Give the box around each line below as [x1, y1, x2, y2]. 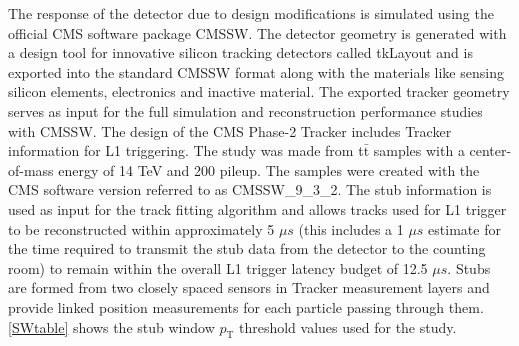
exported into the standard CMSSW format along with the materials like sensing [8, 61, 504, 82]
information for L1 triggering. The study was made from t [8, 140, 364, 161]
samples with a [373, 140, 465, 161]
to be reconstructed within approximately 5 [8, 218, 275, 239]
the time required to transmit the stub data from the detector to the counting [8, 238, 486, 259]
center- [469, 140, 512, 161]
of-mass [8, 159, 54, 180]
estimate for [428, 218, 501, 239]
